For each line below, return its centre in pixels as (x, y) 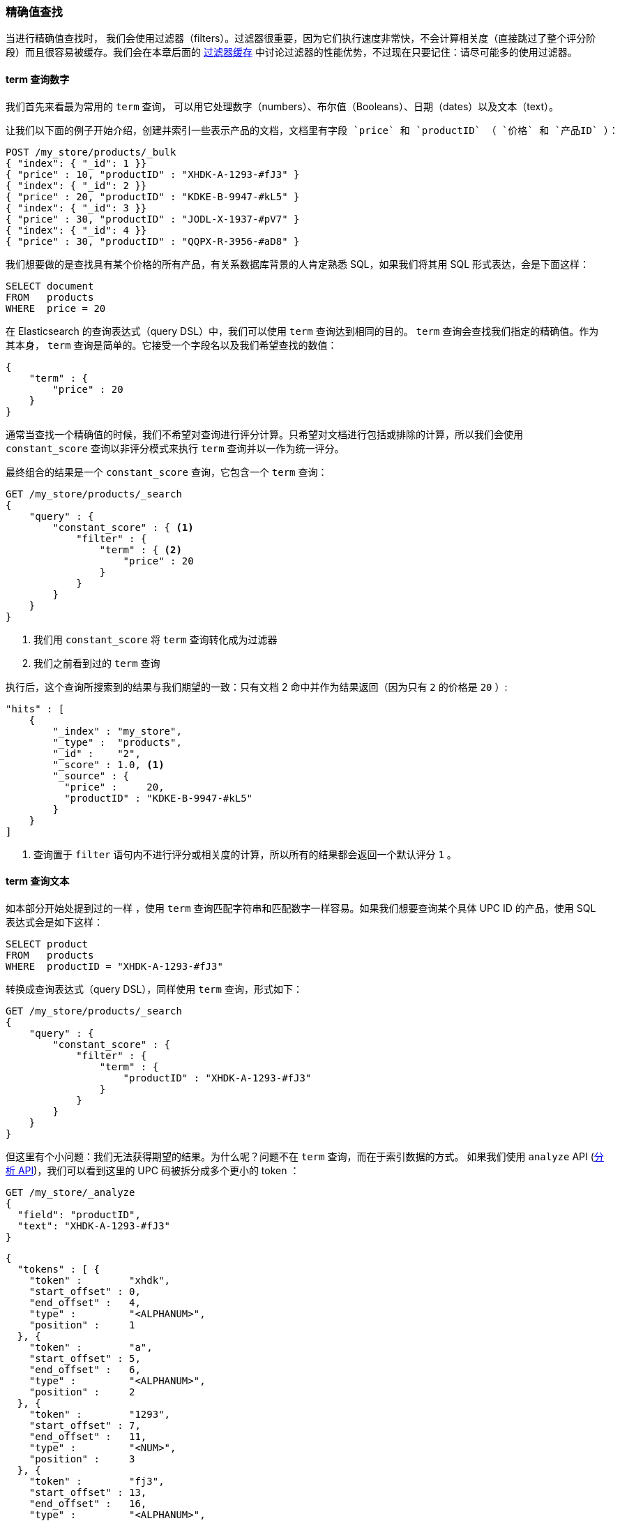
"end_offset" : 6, (85, 1369)
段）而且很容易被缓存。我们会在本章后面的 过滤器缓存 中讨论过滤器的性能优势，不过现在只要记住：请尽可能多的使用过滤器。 (292, 52)
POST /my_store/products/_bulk (91, 152)
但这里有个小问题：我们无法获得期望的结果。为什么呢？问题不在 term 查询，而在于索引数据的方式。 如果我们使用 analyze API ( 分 (305, 1156)
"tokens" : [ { (58, 1269)
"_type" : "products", (117, 742)
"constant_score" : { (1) (123, 527)
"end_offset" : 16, (88, 1503)
